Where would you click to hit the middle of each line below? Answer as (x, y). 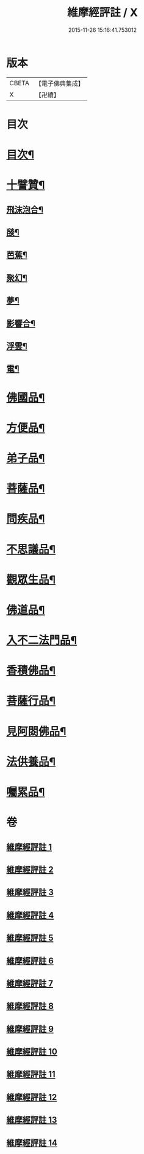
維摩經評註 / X (103, 13)
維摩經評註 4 (30, 915)
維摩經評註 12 (32, 1097)
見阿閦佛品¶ (36, 731)
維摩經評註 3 (30, 892)
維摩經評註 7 (30, 983)
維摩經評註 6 (30, 961)
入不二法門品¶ (42, 640)
